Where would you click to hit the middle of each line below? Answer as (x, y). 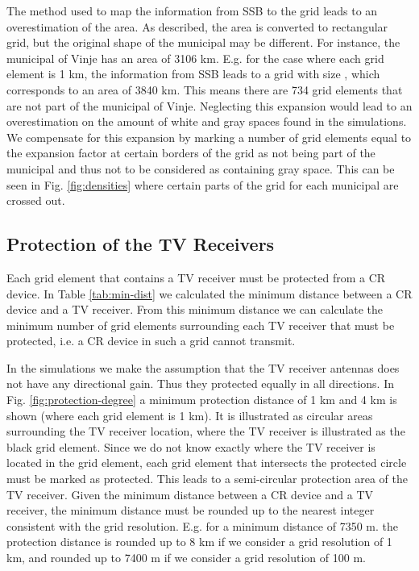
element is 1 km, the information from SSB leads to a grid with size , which (193, 74)
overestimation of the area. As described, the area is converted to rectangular (197, 26)
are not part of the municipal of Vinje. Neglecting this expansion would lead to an (209, 105)
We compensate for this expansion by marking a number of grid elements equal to (209, 137)
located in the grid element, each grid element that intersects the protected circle (207, 463)
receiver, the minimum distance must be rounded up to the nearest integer (191, 510)
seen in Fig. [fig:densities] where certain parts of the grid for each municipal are (203, 184)
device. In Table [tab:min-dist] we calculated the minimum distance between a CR (209, 293)
